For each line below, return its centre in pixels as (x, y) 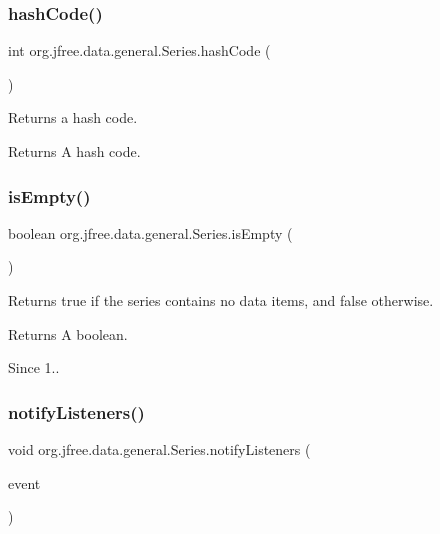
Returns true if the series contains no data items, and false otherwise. (221, 300)
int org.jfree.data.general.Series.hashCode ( (139, 50)
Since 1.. (34, 367)
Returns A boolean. (68, 333)
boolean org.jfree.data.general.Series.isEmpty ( (150, 232)
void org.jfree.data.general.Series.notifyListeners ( (159, 449)
